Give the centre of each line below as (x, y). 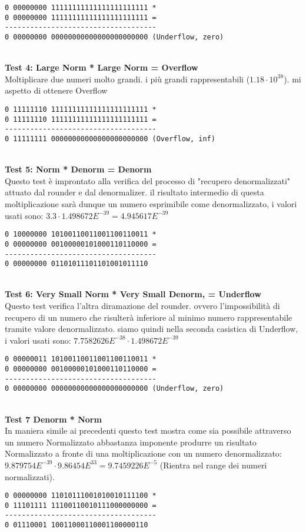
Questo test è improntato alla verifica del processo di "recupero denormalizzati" (148, 180)
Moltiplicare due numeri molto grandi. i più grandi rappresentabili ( (127, 79)
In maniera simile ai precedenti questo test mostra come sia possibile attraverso (148, 430)
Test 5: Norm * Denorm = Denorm (78, 169)
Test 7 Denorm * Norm (53, 419)
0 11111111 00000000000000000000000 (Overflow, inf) (110, 139)
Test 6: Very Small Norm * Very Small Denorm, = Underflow (133, 294)
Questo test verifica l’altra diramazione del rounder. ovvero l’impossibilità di (142, 305)
